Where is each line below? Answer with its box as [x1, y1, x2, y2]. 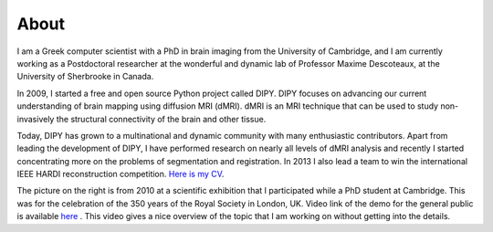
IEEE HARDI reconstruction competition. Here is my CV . [16, 169, 225, 180]
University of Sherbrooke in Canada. [16, 71, 154, 82]
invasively [16, 113, 55, 124]
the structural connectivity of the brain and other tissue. [56, 113, 267, 124]
